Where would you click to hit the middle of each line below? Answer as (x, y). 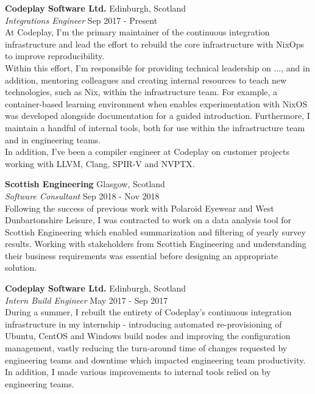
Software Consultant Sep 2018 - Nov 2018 (82, 195)
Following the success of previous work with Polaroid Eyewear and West (140, 208)
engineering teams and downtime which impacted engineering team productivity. (155, 360)
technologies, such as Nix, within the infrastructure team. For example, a (141, 92)
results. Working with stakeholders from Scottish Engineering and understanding (156, 244)
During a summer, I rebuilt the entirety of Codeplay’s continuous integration (148, 312)
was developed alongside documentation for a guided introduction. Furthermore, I (157, 116)
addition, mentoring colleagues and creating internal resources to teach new (146, 80)
